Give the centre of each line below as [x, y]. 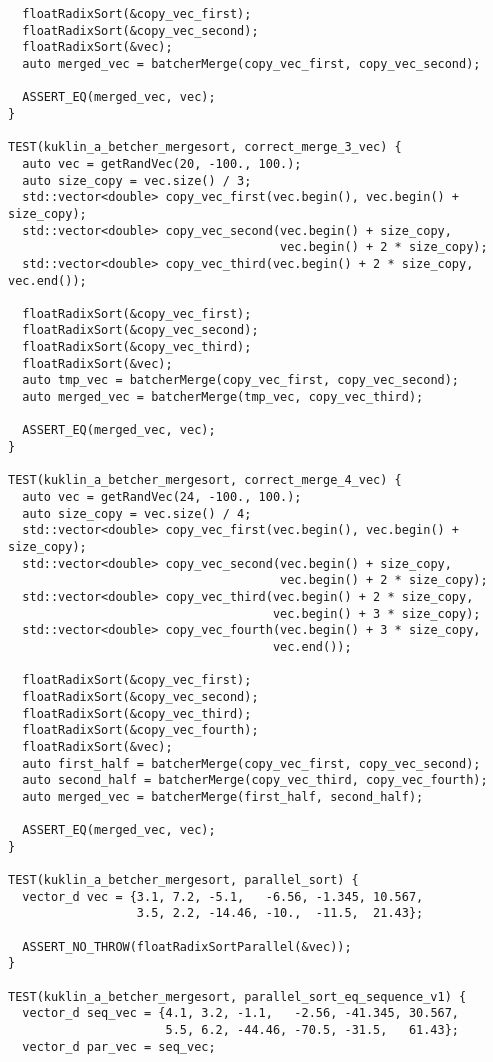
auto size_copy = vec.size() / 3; [137, 180]
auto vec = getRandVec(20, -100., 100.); [162, 163]
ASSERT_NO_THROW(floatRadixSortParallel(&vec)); [187, 946]
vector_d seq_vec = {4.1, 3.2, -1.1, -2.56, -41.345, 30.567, [241, 1013]
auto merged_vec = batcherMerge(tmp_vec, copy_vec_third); [223, 397]
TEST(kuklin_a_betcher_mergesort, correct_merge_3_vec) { [205, 147]
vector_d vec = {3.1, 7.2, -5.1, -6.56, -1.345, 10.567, [223, 896]
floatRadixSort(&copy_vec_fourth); [140, 730]
